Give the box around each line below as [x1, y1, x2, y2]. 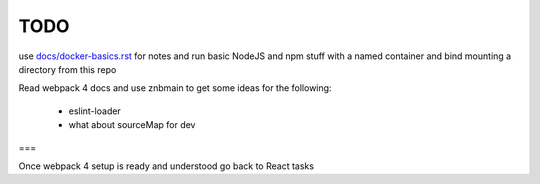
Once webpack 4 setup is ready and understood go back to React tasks [18, 160, 315, 172]
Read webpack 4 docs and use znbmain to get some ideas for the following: [18, 82, 332, 94]
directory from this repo [18, 63, 117, 75]
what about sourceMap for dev [68, 119, 196, 131]
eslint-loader [68, 105, 122, 117]
